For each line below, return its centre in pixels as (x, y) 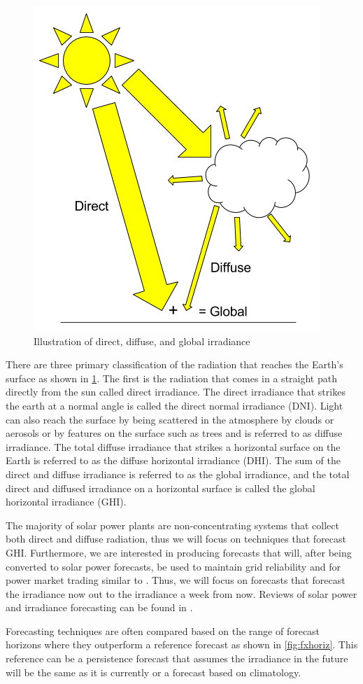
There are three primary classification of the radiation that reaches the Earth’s (175, 364)
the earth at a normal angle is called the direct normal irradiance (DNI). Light (175, 405)
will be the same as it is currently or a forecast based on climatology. (154, 672)
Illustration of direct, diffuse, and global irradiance (142, 341)
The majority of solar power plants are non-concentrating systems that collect (172, 525)
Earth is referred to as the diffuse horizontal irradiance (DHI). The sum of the (173, 460)
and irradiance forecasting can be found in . (99, 607)
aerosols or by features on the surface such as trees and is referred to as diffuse (174, 433)
